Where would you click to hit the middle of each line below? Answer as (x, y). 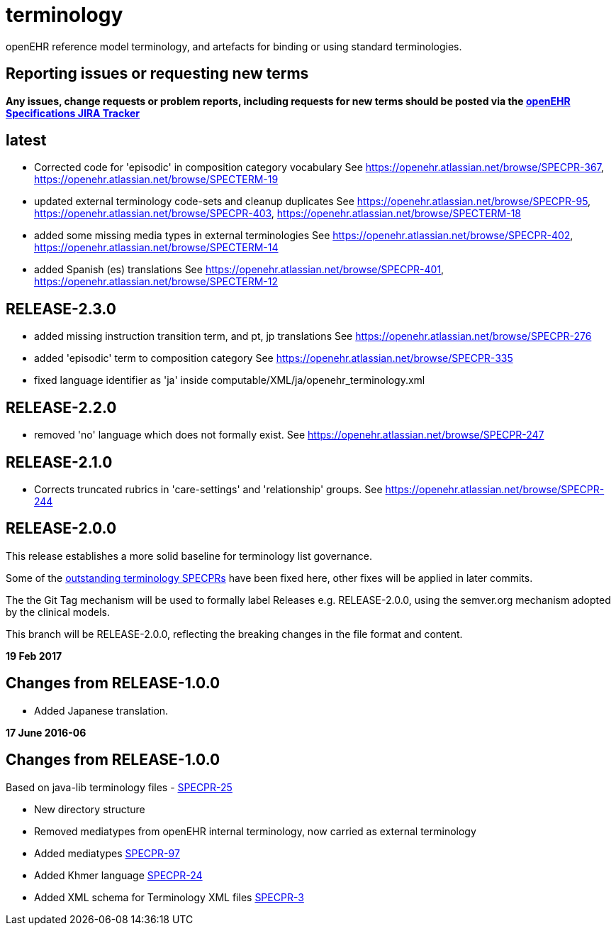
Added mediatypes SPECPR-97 (107, 853)
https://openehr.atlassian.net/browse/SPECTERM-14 (156, 248)
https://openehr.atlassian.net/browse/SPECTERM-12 (156, 282)
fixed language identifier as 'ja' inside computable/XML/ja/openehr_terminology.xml (230, 380)
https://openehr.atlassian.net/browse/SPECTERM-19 (156, 180)
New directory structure (90, 809)
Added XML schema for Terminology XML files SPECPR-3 (169, 897)
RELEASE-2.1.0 (59, 462)
